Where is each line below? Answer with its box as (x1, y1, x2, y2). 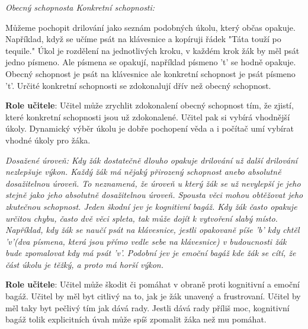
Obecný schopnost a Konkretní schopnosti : (5, 1, 155, 13)
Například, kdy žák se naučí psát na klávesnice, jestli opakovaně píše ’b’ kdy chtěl (5, 223, 300, 236)
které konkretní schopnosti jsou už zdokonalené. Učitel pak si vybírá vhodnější (5, 110, 290, 123)
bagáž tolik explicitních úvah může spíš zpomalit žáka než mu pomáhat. (5, 313, 267, 325)
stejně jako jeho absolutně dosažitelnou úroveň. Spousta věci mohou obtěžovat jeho (5, 189, 303, 201)
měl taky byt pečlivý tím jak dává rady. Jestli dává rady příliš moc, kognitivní (5, 301, 290, 314)
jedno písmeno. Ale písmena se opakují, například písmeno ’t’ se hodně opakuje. (5, 56, 296, 68)
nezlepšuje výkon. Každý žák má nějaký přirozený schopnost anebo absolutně (5, 165, 281, 178)
